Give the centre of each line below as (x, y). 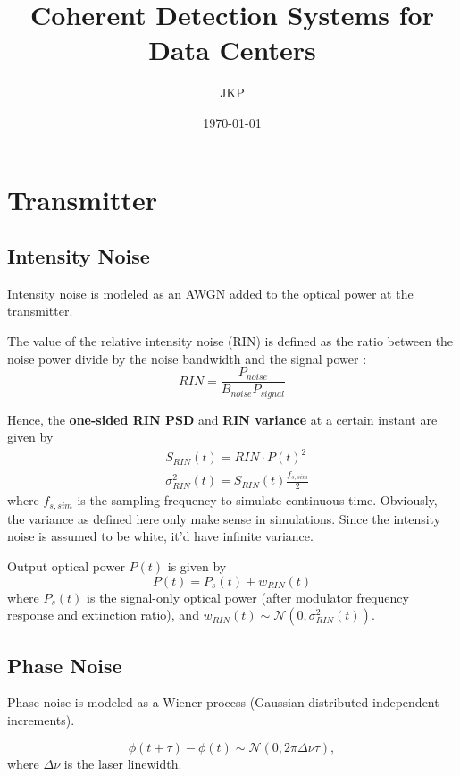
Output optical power (66, 565)
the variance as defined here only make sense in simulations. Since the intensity (224, 518)
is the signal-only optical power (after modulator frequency (248, 597)
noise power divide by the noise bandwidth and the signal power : (187, 358)
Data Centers (232, 50)
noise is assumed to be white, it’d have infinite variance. (160, 536)
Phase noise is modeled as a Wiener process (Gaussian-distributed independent (223, 702)
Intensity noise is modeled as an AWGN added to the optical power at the (210, 293)
